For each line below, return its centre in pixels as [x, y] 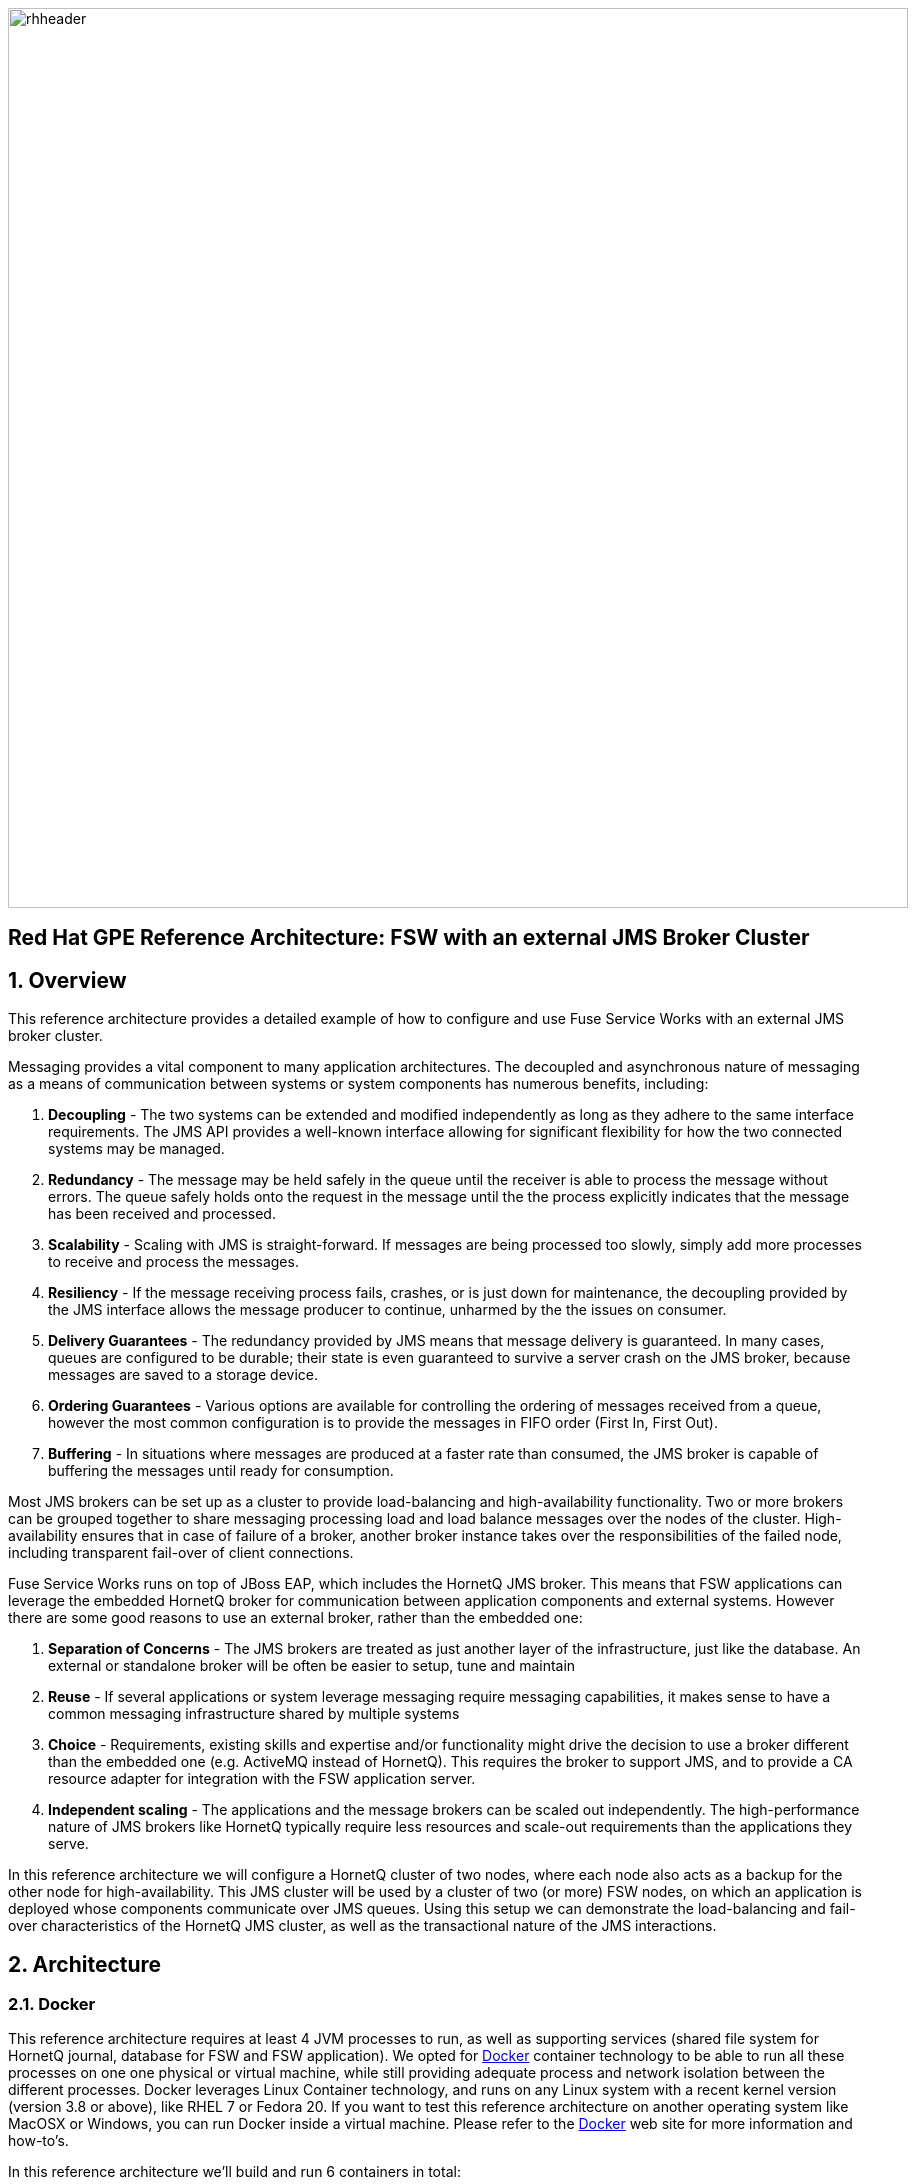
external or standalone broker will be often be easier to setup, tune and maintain [312, 1666]
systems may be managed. [136, 1149]
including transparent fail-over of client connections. [181, 1553]
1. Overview [67, 980]
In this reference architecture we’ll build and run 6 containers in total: [234, 2172]
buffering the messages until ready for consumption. [221, 1471]
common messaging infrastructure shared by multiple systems [254, 1714]
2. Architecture [85, 1964]
